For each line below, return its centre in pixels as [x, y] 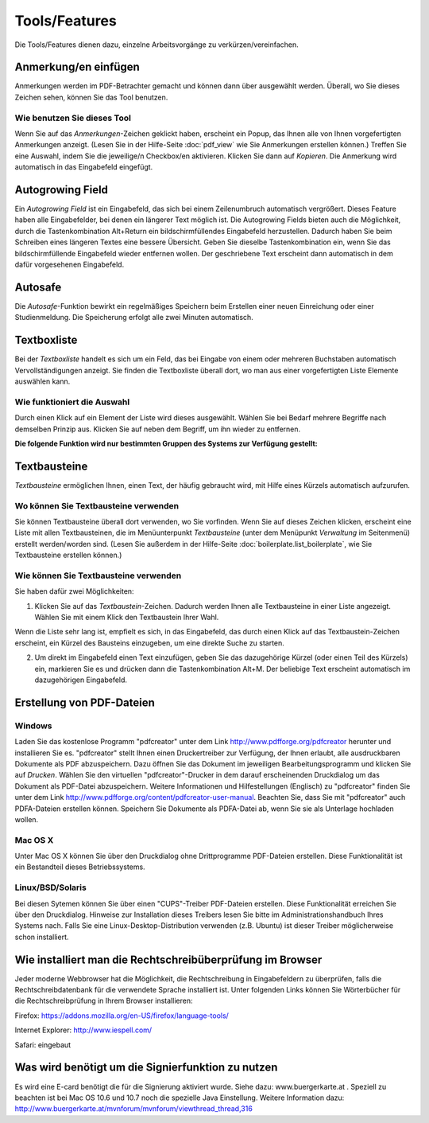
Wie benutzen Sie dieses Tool [73, 118]
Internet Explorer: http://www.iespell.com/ [83, 1030]
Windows [33, 726]
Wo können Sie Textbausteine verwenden [97, 505]
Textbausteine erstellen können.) [68, 555]
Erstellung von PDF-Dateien [85, 702]
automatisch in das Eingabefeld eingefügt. [84, 167]
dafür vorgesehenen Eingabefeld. [70, 265]
